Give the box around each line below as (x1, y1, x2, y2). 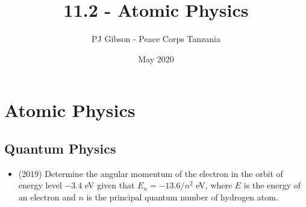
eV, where (196, 179, 233, 191)
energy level (18, 179, 62, 191)
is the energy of (243, 179, 301, 191)
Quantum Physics (4, 139, 116, 157)
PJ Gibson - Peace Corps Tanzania (92, 32, 220, 45)
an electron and (18, 190, 76, 203)
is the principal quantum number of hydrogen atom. (86, 190, 278, 203)
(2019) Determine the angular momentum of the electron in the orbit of (18, 167, 283, 179)
